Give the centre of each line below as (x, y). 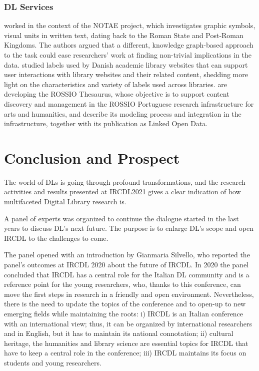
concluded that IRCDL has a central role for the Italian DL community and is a (127, 274)
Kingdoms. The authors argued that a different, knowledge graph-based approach (129, 45)
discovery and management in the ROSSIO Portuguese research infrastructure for (129, 103)
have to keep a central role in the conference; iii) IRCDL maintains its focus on (125, 353)
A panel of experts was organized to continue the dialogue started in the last (121, 218)
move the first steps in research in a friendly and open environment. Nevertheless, (129, 294)
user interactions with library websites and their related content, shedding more (126, 74)
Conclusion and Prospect (92, 157)
